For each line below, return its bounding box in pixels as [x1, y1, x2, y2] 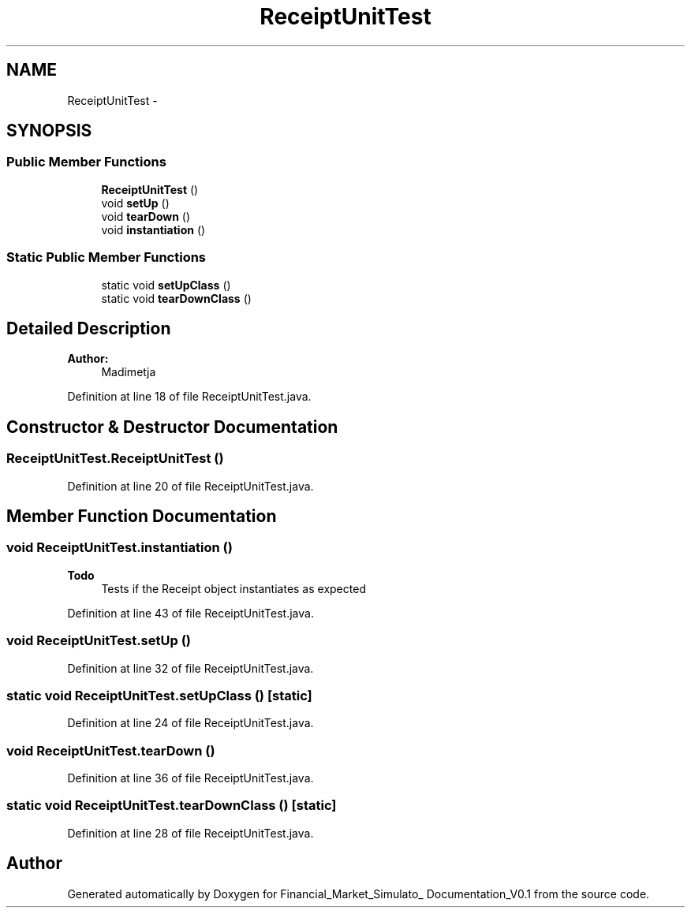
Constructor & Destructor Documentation [6, 416, 338, 437]
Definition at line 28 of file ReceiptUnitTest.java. [67, 826, 314, 840]
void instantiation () [101, 222, 206, 237]
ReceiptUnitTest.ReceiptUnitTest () [6, 450, 224, 467]
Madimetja [101, 365, 156, 379]
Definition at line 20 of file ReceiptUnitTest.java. [67, 479, 314, 493]
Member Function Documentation [6, 506, 277, 527]
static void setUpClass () [101, 278, 231, 292]
